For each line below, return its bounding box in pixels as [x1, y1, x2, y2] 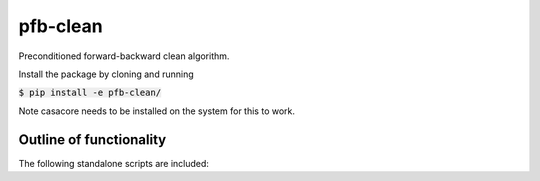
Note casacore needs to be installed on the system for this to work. [18, 105, 295, 117]
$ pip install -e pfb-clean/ [18, 87, 162, 99]
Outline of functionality [18, 131, 167, 148]
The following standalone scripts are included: [18, 157, 210, 169]
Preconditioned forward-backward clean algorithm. [18, 50, 230, 62]
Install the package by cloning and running [18, 68, 194, 80]
